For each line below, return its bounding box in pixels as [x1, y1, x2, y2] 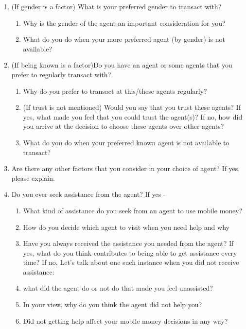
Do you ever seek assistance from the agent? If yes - [11, 189, 166, 199]
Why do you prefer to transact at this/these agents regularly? [23, 86, 207, 96]
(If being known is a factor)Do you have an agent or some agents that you [11, 60, 232, 70]
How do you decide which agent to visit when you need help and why [23, 222, 229, 232]
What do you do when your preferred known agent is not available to [23, 137, 229, 147]
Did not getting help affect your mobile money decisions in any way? [23, 315, 228, 326]
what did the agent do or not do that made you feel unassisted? [23, 283, 213, 293]
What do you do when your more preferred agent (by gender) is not [23, 34, 225, 44]
